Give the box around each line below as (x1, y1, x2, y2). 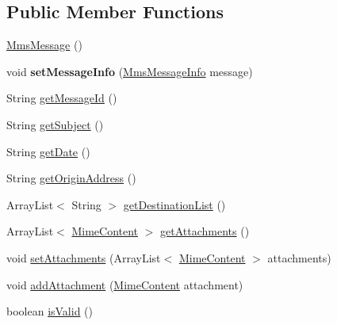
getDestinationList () (123, 196, 226, 212)
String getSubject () (6, 116, 104, 132)
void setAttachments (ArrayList (6, 249, 161, 266)
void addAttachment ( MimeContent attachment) (6, 276, 243, 292)
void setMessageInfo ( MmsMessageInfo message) (6, 63, 253, 79)
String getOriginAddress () (6, 170, 136, 186)
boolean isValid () (6, 303, 94, 319)
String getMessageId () (6, 90, 117, 106)
